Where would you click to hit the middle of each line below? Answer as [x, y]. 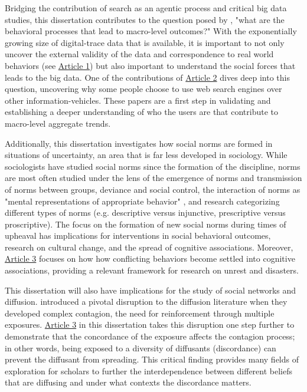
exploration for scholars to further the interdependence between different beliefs [149, 370]
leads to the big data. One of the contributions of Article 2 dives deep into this [148, 77]
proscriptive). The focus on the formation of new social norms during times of [146, 224]
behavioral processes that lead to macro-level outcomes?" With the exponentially [151, 31]
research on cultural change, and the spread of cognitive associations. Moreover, [149, 247]
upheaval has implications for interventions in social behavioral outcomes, [138, 235]
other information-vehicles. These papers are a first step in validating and [138, 100]
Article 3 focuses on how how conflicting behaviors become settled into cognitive [150, 258]
